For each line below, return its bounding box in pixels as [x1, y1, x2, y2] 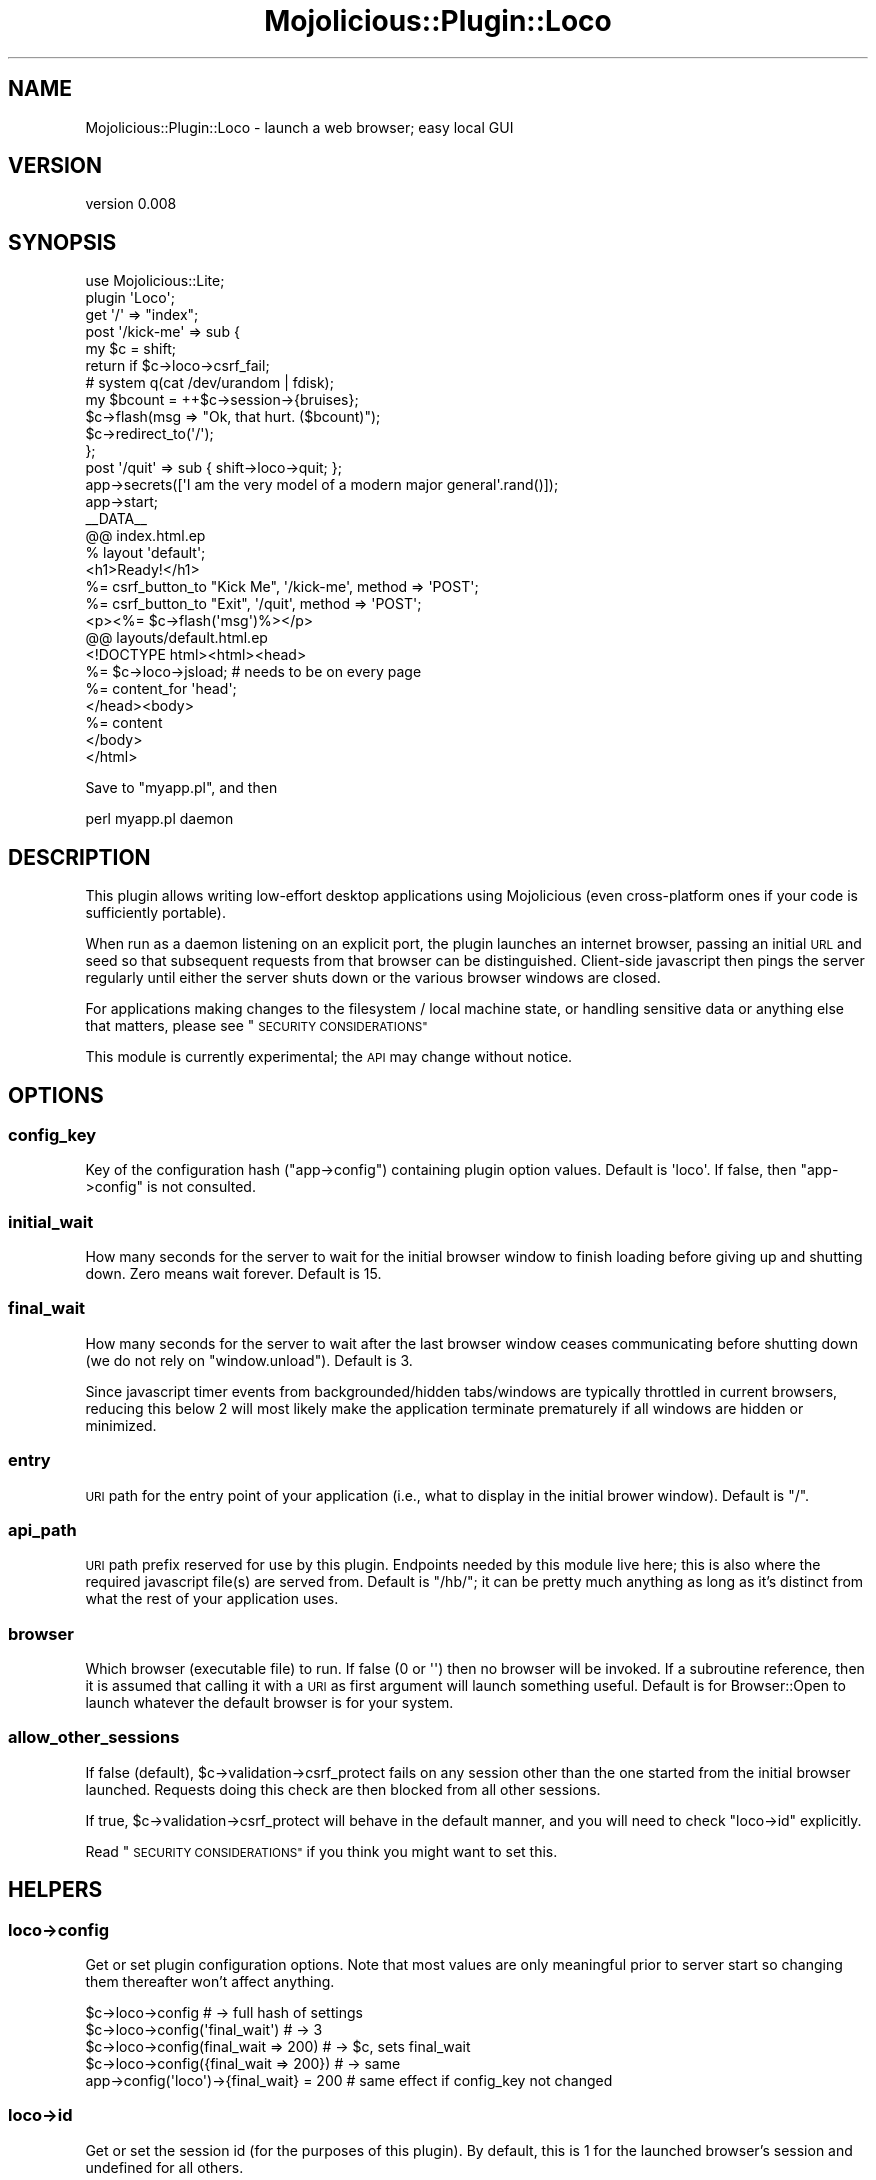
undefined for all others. [85, 2158, 244, 2176]
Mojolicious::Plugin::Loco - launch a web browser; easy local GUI [85, 118, 514, 136]
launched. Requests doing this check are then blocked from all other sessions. [85, 1780, 601, 1798]
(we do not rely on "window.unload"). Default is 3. [85, 1351, 413, 1369]
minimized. [85, 1416, 157, 1434]
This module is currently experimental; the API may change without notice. [85, 1048, 573, 1066]
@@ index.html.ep [85, 527, 206, 545]
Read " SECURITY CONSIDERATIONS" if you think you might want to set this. [85, 1842, 558, 1860]
